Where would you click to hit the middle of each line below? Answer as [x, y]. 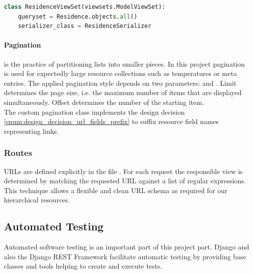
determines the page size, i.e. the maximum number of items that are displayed [123, 92]
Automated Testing [54, 226]
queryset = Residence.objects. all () [78, 16]
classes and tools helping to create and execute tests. [83, 266]
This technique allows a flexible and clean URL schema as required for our [116, 190]
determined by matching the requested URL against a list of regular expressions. [125, 181]
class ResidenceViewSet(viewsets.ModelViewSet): [85, 7]
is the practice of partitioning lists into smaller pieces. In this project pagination [125, 63]
